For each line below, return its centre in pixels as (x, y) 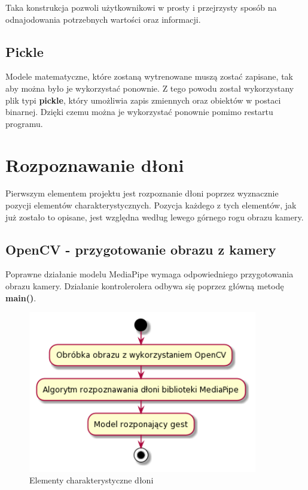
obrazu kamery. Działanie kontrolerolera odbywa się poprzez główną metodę (145, 286)
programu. (24, 123)
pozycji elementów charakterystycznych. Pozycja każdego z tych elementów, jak (151, 205)
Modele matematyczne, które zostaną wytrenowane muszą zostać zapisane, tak (149, 76)
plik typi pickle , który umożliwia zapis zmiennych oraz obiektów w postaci (143, 100)
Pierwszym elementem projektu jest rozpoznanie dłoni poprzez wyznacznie (142, 193)
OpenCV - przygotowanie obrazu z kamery (141, 249)
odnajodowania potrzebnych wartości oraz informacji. (103, 19)
